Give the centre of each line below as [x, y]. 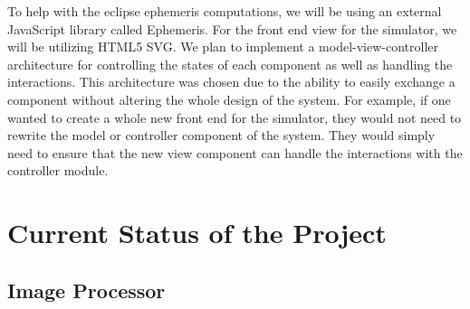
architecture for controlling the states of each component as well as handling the [230, 64]
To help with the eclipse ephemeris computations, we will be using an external [225, 11]
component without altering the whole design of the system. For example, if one [229, 99]
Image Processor [86, 290]
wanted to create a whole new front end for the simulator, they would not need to [235, 117]
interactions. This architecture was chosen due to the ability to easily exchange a [231, 82]
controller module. [58, 170]
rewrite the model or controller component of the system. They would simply [221, 135]
